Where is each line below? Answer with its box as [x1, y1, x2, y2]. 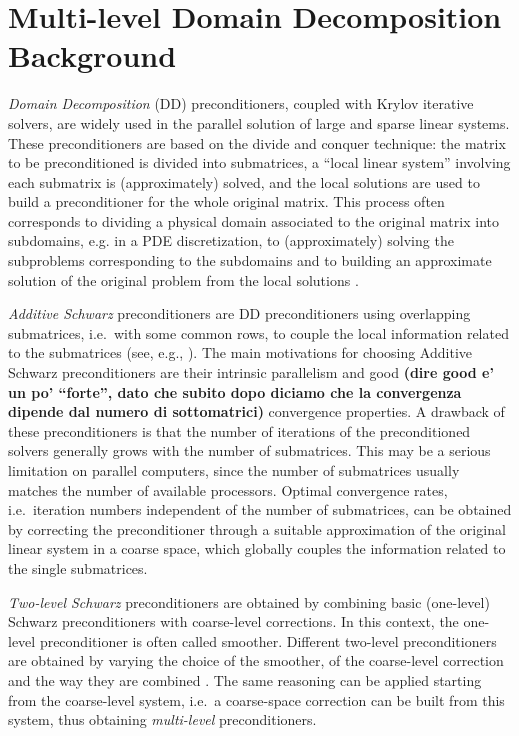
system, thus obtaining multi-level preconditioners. [8, 709, 317, 730]
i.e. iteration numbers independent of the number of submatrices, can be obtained [8, 499, 512, 520]
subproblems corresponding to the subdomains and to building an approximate [8, 250, 492, 271]
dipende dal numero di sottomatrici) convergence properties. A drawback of [8, 401, 505, 422]
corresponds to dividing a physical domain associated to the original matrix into [8, 210, 499, 231]
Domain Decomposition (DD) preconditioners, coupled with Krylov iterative [8, 93, 474, 114]
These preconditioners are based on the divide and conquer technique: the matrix [8, 132, 506, 153]
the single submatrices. [8, 557, 148, 578]
